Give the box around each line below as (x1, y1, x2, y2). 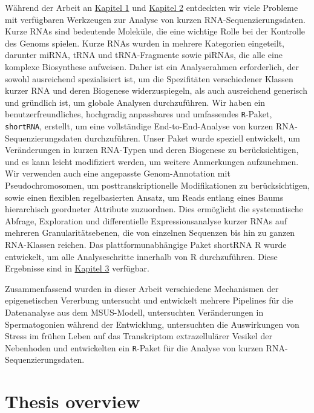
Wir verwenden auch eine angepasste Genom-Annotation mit (5, 167, 231, 180)
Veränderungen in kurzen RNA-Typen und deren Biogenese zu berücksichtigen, (5, 143, 299, 156)
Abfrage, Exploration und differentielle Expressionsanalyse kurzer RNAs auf (5, 214, 287, 227)
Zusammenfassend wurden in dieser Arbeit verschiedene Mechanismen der (5, 282, 279, 294)
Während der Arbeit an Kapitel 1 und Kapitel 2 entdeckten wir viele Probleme (5, 1, 298, 13)
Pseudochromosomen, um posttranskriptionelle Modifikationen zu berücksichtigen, (5, 179, 310, 192)
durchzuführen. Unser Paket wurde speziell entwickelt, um (84, 131, 300, 144)
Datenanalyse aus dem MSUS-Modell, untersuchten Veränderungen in (5, 305, 264, 318)
